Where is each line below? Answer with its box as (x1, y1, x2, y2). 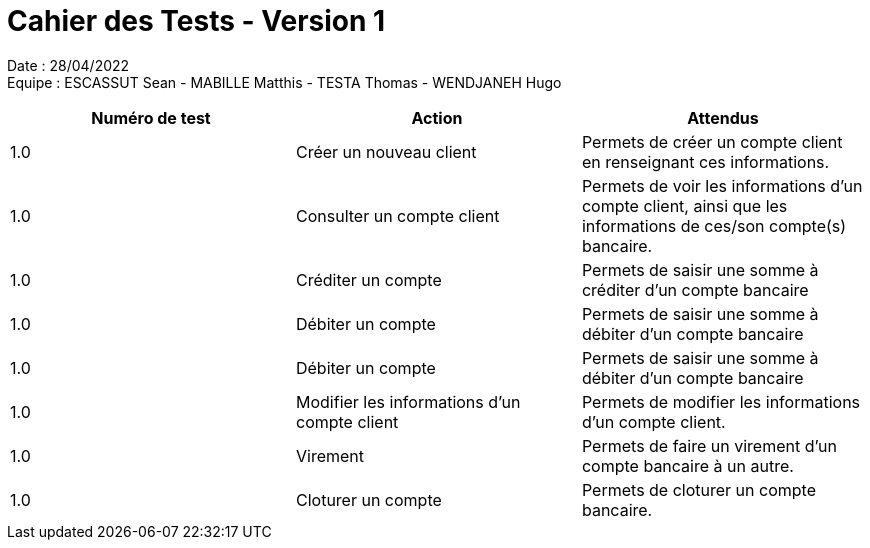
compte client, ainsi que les (581, 195, 788, 216)
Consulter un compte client (295, 205, 500, 226)
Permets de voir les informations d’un (581, 175, 863, 196)
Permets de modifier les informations (581, 391, 861, 412)
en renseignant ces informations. (581, 151, 830, 172)
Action (411, 107, 463, 128)
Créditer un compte (295, 269, 442, 290)
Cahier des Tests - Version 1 (7, 4, 386, 38)
